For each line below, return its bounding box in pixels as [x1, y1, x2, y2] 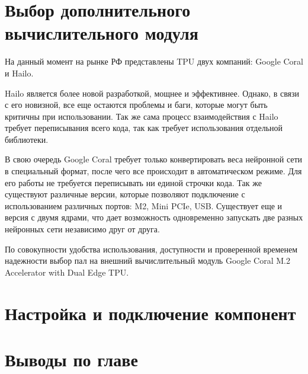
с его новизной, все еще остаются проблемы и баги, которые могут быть [5, 98, 268, 111]
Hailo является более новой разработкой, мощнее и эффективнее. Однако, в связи [5, 87, 300, 99]
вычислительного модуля [5, 21, 198, 45]
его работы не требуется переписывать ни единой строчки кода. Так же [5, 176, 262, 188]
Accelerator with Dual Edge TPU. [5, 266, 129, 278]
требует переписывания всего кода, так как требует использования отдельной [5, 122, 283, 134]
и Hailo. [5, 66, 34, 79]
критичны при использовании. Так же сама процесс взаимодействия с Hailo [5, 110, 278, 122]
